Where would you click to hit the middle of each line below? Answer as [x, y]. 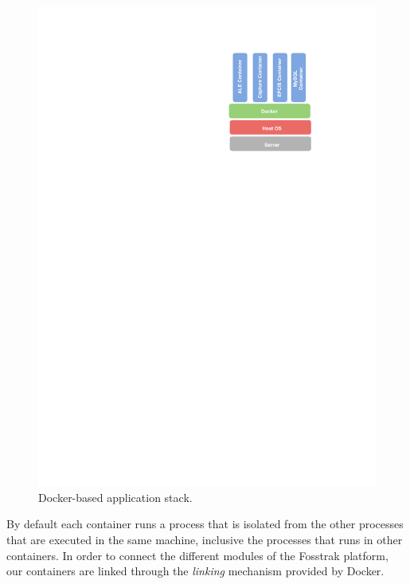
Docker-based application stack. [115, 497]
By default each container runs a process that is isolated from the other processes [205, 524]
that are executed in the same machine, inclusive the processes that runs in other [205, 539]
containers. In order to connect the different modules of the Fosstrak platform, [197, 555]
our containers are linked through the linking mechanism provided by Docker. [195, 571]
